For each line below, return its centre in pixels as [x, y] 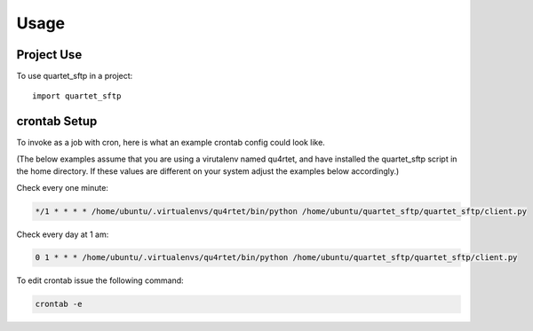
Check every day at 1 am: [63, 234]
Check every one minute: [62, 187]
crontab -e [59, 304]
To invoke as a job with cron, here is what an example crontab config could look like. [171, 143]
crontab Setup [57, 121]
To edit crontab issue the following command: [100, 280]
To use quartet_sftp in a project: [75, 76]
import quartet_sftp [77, 96]
